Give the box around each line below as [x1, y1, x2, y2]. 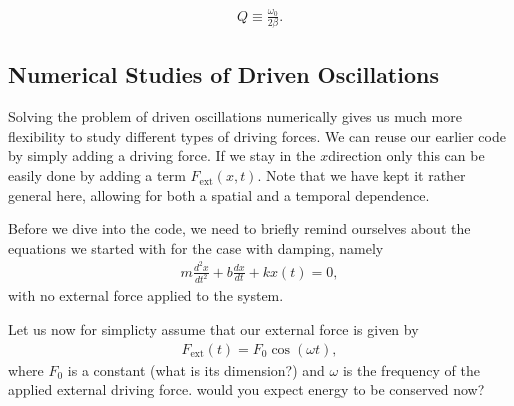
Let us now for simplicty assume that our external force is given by [8, 319, 419, 339]
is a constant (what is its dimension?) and [67, 359, 325, 380]
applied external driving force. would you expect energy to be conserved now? [8, 379, 485, 400]
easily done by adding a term [8, 165, 186, 186]
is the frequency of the [342, 359, 480, 380]
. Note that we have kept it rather [257, 165, 466, 186]
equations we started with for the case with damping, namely [8, 237, 384, 258]
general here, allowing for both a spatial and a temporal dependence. [8, 184, 430, 205]
